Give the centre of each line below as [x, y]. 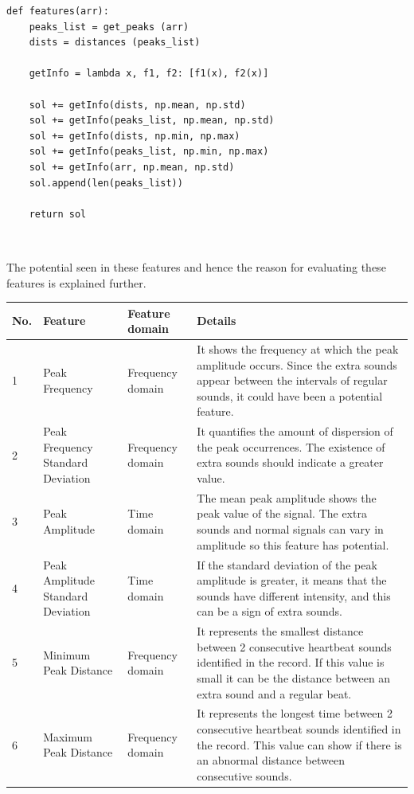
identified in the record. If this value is [291, 662]
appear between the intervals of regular [292, 380]
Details [217, 321]
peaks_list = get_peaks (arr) [109, 27]
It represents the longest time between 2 [295, 713]
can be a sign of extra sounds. [269, 611]
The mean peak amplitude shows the [287, 497]
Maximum [68, 736]
